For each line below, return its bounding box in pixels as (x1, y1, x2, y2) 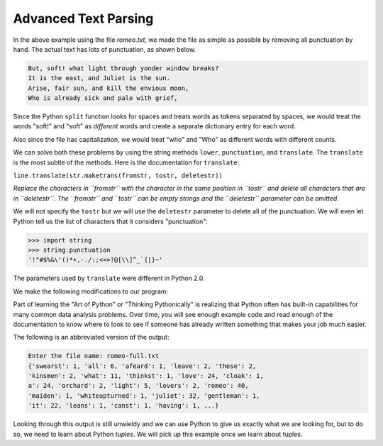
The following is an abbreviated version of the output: (13, 333, 170, 342)
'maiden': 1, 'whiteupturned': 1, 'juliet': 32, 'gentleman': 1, (28, 391, 260, 400)
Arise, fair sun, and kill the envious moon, (28, 84, 189, 92)
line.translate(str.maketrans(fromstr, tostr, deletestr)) (13, 172, 223, 180)
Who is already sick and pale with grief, (28, 94, 178, 102)
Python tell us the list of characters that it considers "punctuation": (13, 217, 209, 225)
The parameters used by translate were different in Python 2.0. (13, 274, 205, 283)
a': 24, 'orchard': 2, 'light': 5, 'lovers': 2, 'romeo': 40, (28, 381, 249, 390)
